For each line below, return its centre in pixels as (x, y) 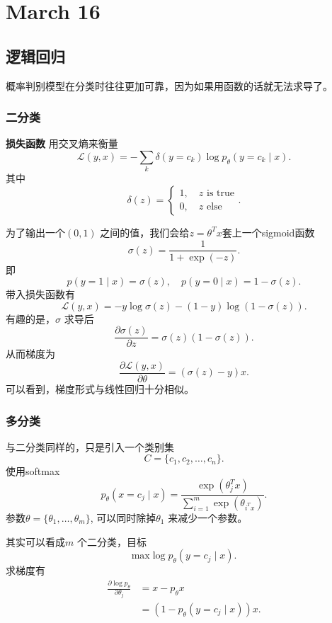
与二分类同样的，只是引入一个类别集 (90, 446)
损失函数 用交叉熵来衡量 (62, 143)
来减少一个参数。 (208, 517)
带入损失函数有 (40, 294)
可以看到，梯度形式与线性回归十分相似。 (100, 389)
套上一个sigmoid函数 (268, 232)
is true (220, 194)
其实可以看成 (35, 541)
